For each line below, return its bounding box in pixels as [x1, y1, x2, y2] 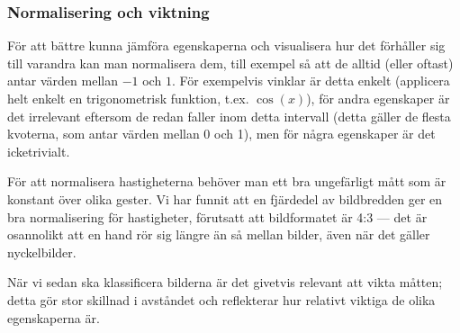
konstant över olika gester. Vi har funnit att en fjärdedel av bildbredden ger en [7, 189, 443, 208]
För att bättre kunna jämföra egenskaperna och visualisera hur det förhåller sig [7, 36, 446, 55]
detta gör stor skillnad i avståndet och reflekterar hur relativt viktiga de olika [7, 290, 436, 309]
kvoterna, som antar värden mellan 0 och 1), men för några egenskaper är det [7, 124, 436, 143]
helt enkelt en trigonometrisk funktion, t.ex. [7, 89, 249, 107]
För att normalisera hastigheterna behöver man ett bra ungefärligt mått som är [7, 172, 446, 191]
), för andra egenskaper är [306, 89, 450, 107]
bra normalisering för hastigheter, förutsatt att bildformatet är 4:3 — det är [7, 207, 428, 226]
